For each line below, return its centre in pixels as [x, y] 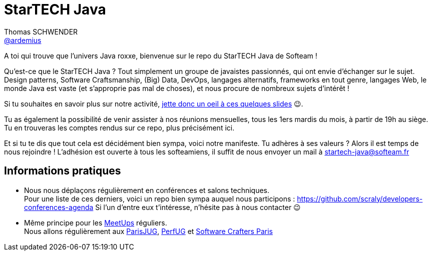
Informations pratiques [63, 171]
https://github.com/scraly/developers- [360, 198]
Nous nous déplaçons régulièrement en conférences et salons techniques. [147, 190]
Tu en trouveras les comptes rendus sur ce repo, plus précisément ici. [119, 127]
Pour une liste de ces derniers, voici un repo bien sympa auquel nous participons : [160, 198]
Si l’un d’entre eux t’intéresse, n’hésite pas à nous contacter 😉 [198, 207]
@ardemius [23, 40]
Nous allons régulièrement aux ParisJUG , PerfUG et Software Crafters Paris [148, 231]
